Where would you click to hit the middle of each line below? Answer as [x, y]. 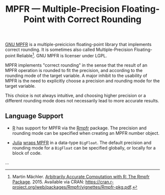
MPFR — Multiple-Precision [62, 9]
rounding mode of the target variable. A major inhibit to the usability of [76, 75]
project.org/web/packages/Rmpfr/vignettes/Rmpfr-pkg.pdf [72, 187]
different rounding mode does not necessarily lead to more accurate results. [82, 100]
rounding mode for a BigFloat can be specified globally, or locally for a [84, 147]
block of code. [27, 153]
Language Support [34, 116]
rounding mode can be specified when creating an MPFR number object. [86, 133]
